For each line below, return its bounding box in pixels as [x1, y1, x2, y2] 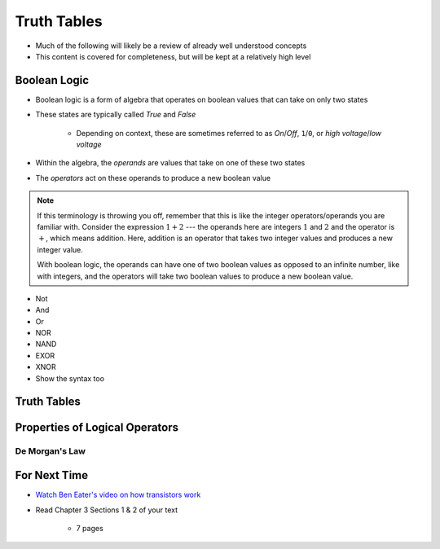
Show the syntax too [35, 373, 105, 383]
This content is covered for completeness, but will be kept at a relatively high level [35, 51, 311, 61]
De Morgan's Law [15, 446, 86, 457]
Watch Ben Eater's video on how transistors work [35, 490, 201, 500]
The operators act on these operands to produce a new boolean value [35, 173, 271, 182]
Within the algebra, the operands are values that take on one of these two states [35, 158, 306, 168]
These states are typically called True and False [35, 110, 196, 120]
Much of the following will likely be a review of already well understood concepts [35, 41, 307, 51]
